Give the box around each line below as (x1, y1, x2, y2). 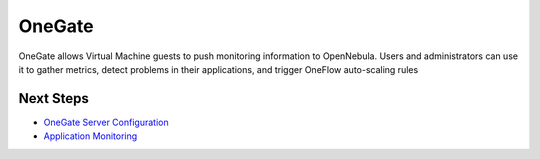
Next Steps (18, 90, 89, 107)
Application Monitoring (43, 130, 138, 142)
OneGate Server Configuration (43, 116, 169, 128)
